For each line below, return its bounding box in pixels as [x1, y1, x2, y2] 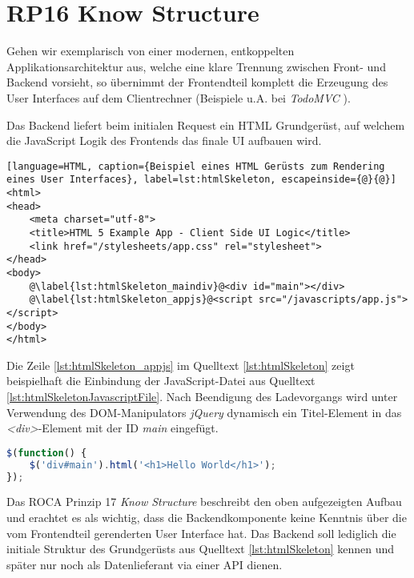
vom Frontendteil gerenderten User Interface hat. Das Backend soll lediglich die [6, 524, 396, 541]
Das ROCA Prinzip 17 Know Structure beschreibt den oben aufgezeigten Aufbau [6, 493, 402, 510]
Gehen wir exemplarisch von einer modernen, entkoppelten [6, 42, 295, 59]
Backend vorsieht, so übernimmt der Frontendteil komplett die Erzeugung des [6, 74, 388, 90]
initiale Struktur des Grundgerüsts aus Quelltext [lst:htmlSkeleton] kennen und [6, 540, 395, 557]
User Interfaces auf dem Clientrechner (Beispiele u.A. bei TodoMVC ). [6, 89, 351, 106]
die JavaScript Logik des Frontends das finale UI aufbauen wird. [6, 132, 322, 149]
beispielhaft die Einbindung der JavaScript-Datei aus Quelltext [6, 372, 316, 389]
